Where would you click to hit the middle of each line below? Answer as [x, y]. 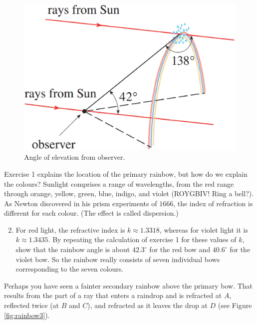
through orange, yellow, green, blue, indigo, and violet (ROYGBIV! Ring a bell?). [129, 193]
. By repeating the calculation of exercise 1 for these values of [142, 239]
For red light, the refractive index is [70, 229]
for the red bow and [180, 249]
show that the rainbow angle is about [73, 249]
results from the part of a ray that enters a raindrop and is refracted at [113, 295]
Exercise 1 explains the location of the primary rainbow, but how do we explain [126, 173]
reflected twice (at [32, 305]
